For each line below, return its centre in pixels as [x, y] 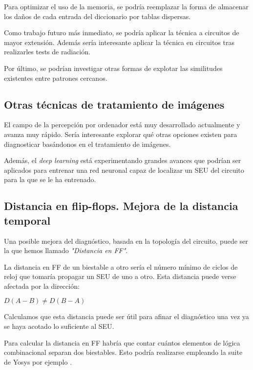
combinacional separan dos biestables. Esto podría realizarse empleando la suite [123, 352]
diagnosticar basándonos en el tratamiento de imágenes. [87, 144]
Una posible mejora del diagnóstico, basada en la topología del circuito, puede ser [126, 241]
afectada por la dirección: [42, 286]
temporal [27, 220]
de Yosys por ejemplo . [38, 361]
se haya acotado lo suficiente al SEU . [59, 326]
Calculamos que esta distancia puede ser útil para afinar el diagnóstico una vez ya [126, 316]
